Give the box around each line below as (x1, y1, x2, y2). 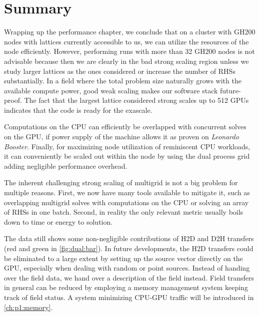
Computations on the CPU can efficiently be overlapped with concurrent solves (4, 121, 246, 132)
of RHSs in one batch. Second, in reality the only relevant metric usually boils (4, 207, 243, 217)
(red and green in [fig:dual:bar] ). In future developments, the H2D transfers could (4, 243, 253, 253)
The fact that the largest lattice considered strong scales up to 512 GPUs (24, 95, 249, 105)
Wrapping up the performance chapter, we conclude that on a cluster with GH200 (4, 26, 255, 37)
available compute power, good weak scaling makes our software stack (4, 85, 218, 95)
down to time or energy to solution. (4, 216, 113, 227)
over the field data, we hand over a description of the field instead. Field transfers (4, 272, 254, 283)
